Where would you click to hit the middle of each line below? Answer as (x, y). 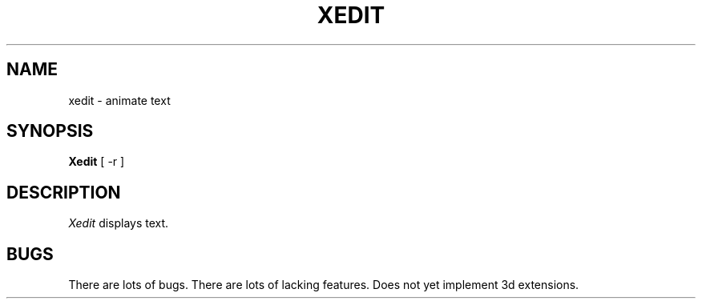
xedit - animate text (119, 100)
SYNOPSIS (50, 131)
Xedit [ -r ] (97, 162)
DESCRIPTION (64, 192)
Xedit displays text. (119, 223)
